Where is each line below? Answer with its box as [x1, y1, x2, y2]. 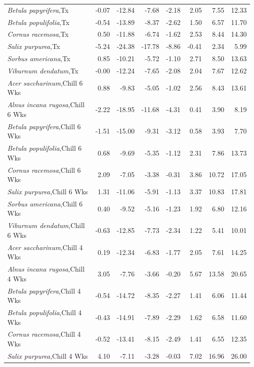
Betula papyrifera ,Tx [7, 4, 69, 15]
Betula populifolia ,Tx [7, 17, 70, 27]
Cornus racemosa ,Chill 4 [7, 329, 81, 339]
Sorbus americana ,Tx [7, 53, 71, 64]
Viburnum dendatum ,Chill [7, 220, 85, 230]
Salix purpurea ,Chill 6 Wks [7, 186, 88, 196]
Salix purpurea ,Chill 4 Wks [7, 350, 88, 361]
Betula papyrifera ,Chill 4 [7, 285, 81, 296]
